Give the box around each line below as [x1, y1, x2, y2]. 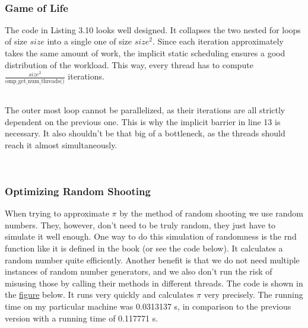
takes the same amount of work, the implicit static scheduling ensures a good [5, 47, 285, 59]
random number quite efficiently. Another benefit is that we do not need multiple [5, 253, 300, 266]
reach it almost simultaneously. [5, 138, 118, 151]
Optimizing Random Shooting [5, 183, 151, 198]
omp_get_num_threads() [5, 78, 65, 84]
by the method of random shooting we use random [119, 207, 303, 219]
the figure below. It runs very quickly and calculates [5, 288, 194, 301]
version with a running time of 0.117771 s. [5, 311, 158, 324]
